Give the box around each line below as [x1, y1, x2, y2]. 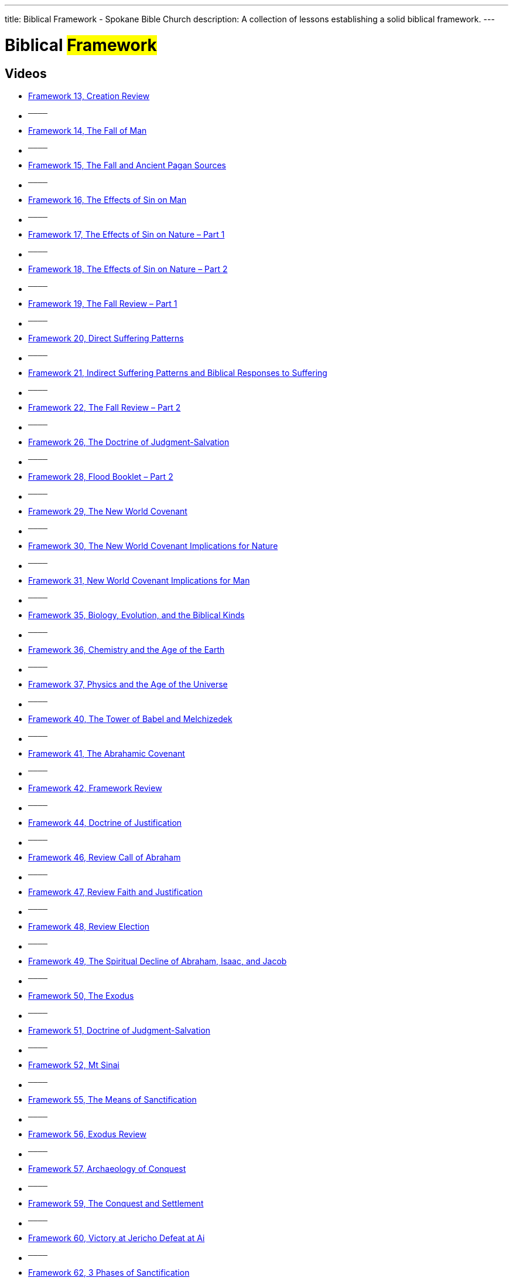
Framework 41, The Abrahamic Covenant [28, 748, 185, 758]
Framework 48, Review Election [28, 921, 150, 931]
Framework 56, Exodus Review [28, 1128, 146, 1139]
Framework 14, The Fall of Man [28, 125, 147, 135]
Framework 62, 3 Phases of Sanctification [28, 1267, 190, 1277]
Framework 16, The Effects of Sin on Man [28, 194, 187, 205]
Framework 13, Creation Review [28, 90, 150, 101]
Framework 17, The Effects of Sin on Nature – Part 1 [28, 229, 225, 239]
